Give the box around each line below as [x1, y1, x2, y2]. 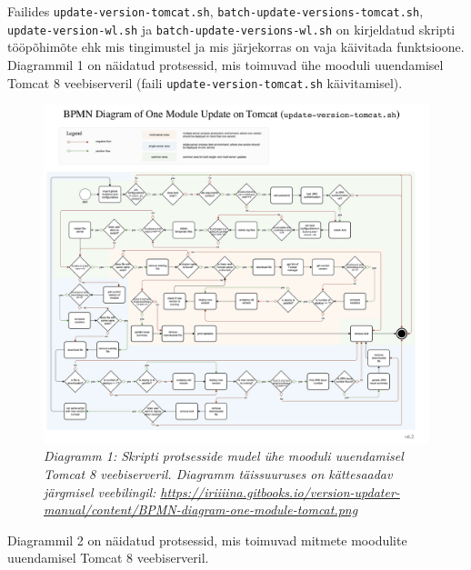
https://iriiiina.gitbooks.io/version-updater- [160, 482, 400, 501]
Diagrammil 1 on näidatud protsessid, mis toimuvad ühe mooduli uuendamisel [7, 55, 444, 74]
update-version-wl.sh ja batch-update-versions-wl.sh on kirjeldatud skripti [7, 19, 456, 38]
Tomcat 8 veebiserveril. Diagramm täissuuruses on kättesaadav [44, 465, 393, 483]
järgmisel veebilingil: [44, 482, 156, 501]
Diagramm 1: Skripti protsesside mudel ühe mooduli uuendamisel [44, 446, 404, 465]
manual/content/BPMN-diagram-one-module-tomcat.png [44, 500, 358, 519]
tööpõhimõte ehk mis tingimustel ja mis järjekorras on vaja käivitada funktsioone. [7, 37, 465, 56]
